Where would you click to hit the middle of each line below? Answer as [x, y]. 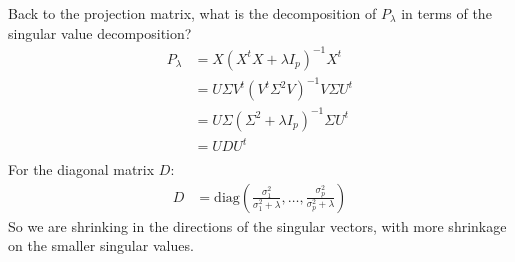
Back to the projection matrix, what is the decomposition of [192, 12]
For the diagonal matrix [81, 169]
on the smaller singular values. [101, 245]
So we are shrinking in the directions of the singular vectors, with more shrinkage [257, 225]
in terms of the [446, 12]
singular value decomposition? [100, 32]
